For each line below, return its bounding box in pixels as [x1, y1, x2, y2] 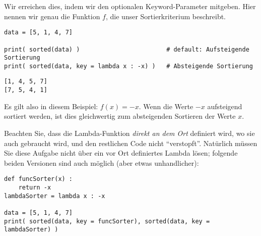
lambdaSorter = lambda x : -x [4, 192, 105, 200]
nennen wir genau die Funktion [4, 11, 100, 21]
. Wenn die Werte [139, 101, 193, 111]
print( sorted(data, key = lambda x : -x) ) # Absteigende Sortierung [4, 62, 253, 70]
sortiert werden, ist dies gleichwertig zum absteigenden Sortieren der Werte [4, 111, 236, 121]
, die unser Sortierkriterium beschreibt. [105, 11, 226, 21]
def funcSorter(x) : [4, 175, 73, 183]
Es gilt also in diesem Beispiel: [4, 101, 98, 111]
